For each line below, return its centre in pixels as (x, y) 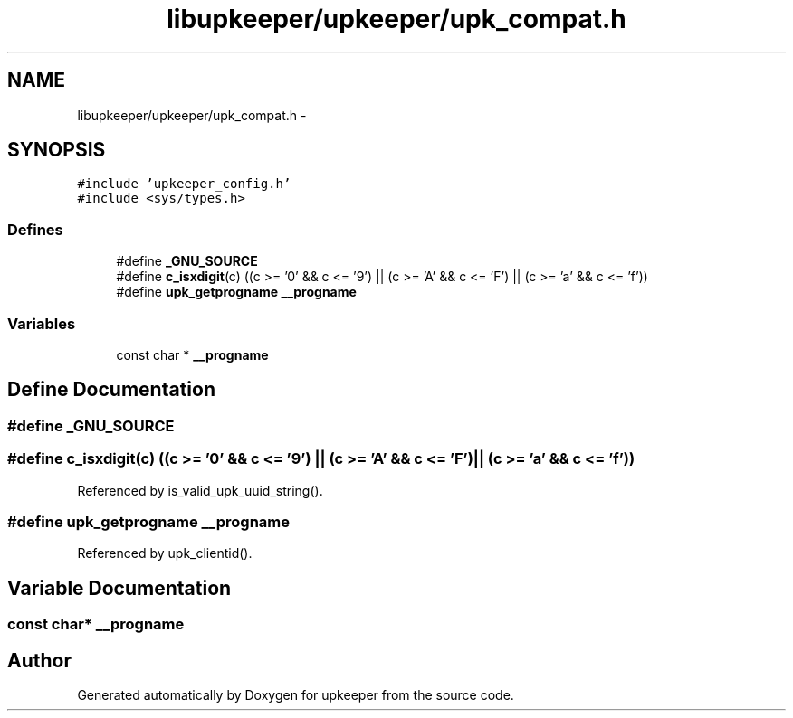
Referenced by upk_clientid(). (165, 553)
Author (39, 660)
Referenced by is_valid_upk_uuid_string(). (200, 490)
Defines (35, 229)
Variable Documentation (119, 588)
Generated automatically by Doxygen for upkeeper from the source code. (296, 694)
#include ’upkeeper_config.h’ (184, 184)
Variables (42, 323)
